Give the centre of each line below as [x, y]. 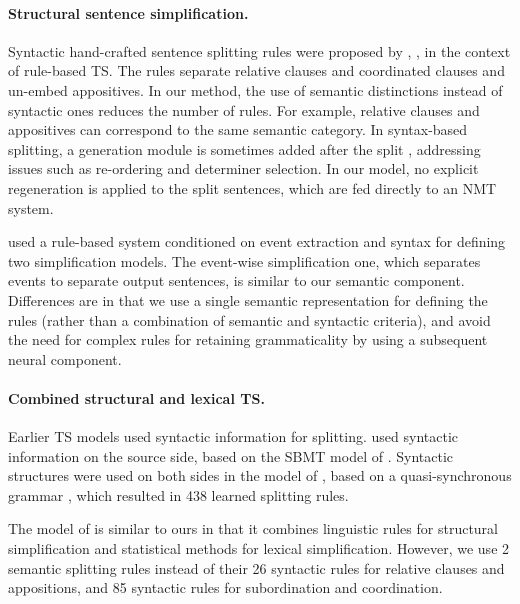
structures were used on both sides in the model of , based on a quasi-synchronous [260, 475]
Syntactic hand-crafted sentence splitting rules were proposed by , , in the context [259, 50]
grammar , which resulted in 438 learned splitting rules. [178, 494]
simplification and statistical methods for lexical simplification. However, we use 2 [259, 548]
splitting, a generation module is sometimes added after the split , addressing [244, 148]
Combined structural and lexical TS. [136, 397]
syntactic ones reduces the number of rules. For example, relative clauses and [244, 109]
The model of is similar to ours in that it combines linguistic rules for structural [253, 528]
